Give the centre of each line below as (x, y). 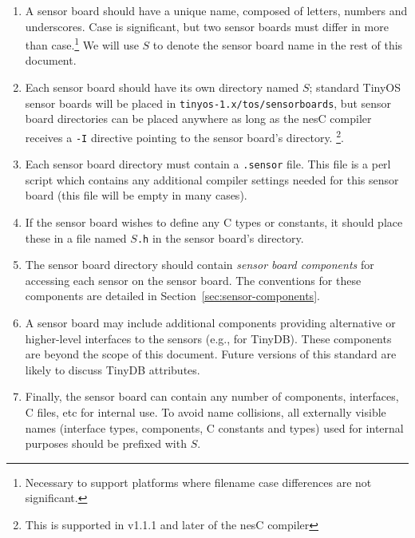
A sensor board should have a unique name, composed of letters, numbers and (216, 10)
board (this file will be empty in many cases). (136, 195)
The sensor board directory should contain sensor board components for (200, 265)
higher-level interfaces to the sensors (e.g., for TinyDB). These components (208, 338)
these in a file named (76, 237)
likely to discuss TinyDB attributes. (113, 369)
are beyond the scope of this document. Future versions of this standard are (211, 354)
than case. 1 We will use (82, 44)
